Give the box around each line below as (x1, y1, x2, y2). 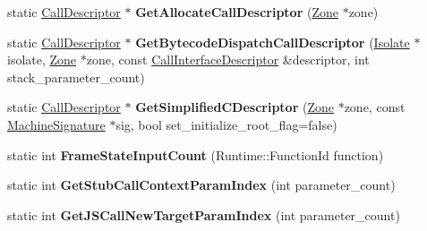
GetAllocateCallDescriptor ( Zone (135, 3, 338, 21)
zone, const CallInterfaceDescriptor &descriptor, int (86, 50, 370, 69)
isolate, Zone (7, 50, 77, 69)
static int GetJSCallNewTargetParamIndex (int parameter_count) (7, 205, 400, 224)
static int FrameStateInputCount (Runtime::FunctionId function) (7, 145, 384, 164)
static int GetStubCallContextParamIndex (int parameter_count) (7, 175, 396, 194)
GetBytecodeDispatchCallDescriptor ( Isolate (135, 32, 410, 51)
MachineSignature (7, 115, 106, 133)
